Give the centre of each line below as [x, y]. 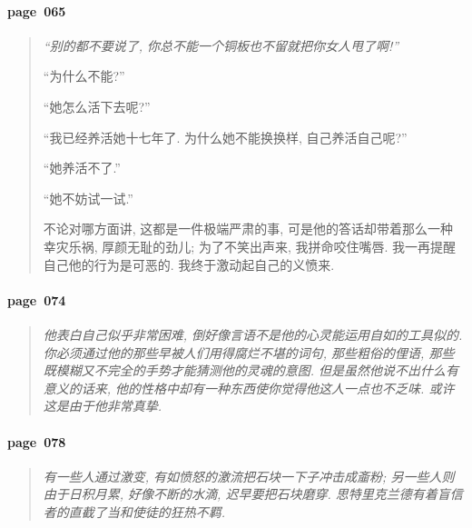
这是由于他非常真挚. [103, 406]
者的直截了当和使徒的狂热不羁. [134, 511]
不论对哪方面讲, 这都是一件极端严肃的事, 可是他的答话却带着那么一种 [248, 229]
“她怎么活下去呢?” [97, 106]
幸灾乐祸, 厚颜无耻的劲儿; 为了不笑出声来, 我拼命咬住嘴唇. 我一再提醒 [250, 246]
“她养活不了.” [82, 168]
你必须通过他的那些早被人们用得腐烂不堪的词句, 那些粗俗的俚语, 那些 [249, 352]
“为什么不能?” [84, 76]
